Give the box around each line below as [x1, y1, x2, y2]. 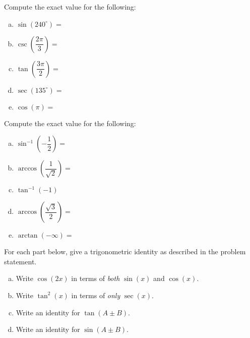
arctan [18, 232, 38, 240]
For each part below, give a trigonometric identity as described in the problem [4, 246, 246, 257]
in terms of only [71, 290, 120, 300]
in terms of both [71, 273, 120, 284]
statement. [4, 256, 37, 266]
